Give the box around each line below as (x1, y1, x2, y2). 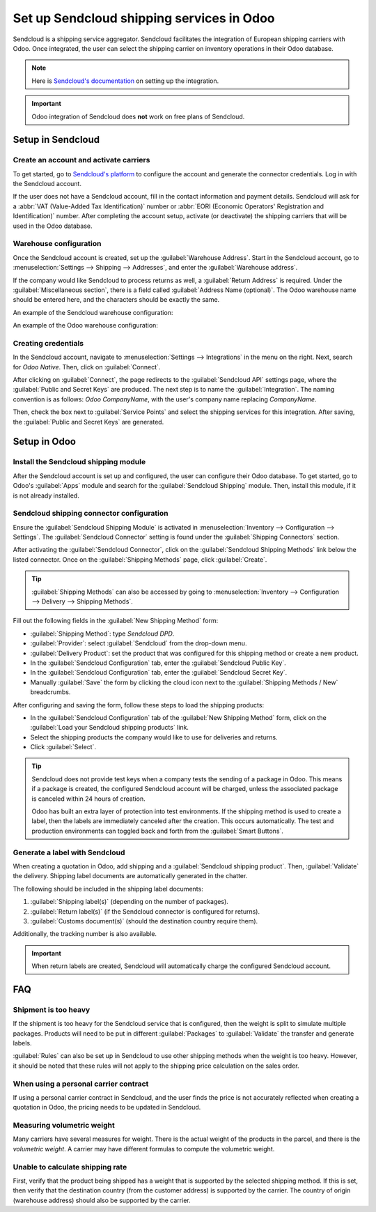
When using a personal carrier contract (13, 1079, 149, 1089)
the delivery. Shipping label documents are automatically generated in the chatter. (13, 872, 248, 880)
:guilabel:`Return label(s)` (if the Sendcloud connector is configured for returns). (30, 907, 260, 916)
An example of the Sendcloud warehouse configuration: (13, 308, 173, 316)
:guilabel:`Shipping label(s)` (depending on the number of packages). (30, 898, 229, 906)
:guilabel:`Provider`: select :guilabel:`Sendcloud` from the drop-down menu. (30, 639, 247, 647)
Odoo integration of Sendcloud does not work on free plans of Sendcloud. (31, 112, 245, 121)
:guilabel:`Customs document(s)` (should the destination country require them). (30, 916, 258, 925)
